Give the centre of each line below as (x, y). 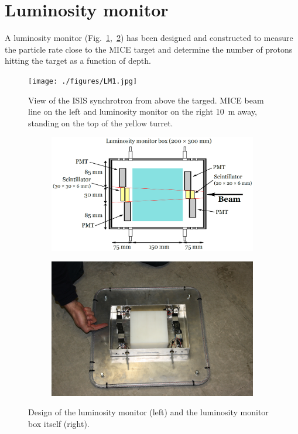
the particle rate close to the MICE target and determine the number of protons (149, 49)
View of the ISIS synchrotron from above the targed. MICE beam (146, 100)
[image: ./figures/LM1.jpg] (83, 81)
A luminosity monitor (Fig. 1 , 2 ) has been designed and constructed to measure (149, 38)
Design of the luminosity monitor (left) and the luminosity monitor (148, 412)
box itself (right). (59, 423)
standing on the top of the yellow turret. (101, 123)
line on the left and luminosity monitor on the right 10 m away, (143, 111)
